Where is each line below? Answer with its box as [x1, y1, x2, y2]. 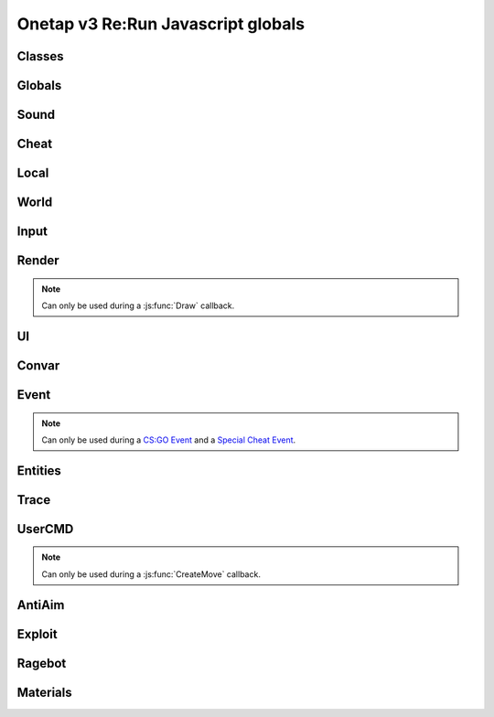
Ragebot [16, 655, 67, 671]
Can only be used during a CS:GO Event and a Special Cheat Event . [41, 434, 296, 445]
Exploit [16, 626, 59, 642]
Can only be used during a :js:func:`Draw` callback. [41, 300, 235, 311]
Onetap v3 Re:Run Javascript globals [16, 14, 306, 34]
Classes [16, 48, 64, 64]
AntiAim [16, 597, 65, 613]
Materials [16, 684, 72, 700]
